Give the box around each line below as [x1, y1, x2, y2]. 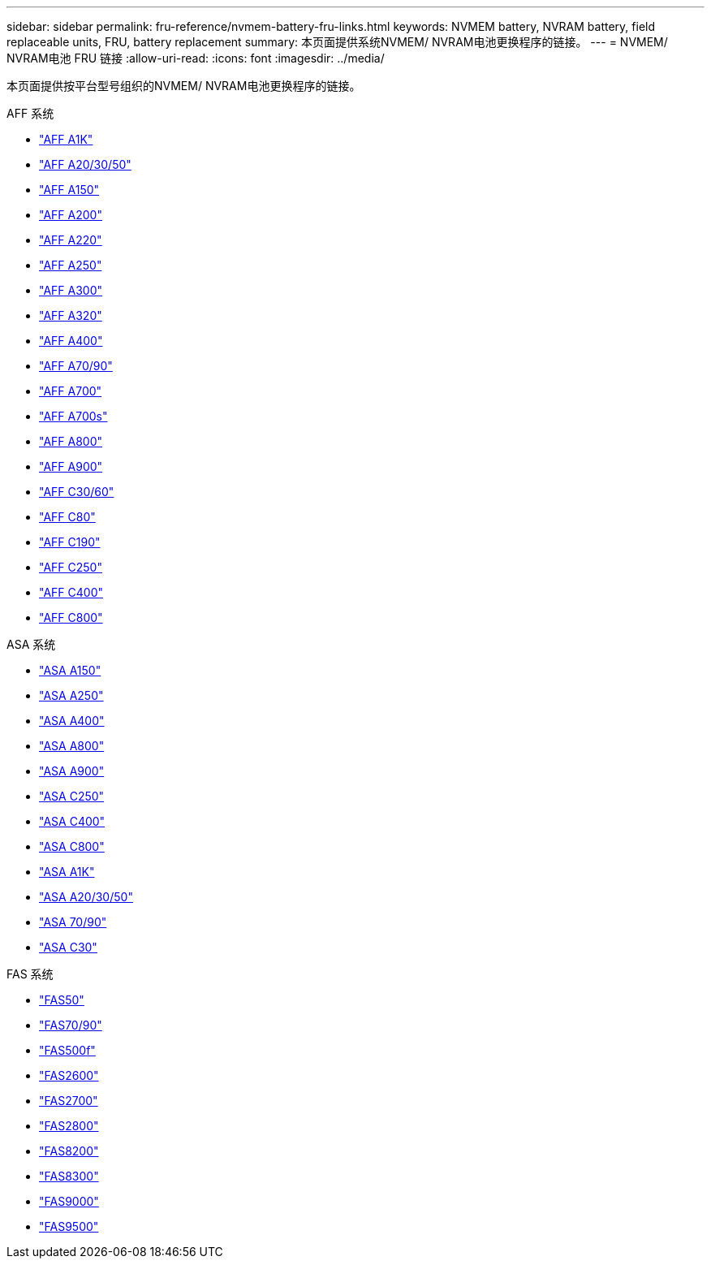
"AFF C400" [39, 585, 103, 599]
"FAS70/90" [39, 1018, 102, 1032]
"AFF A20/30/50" [39, 158, 131, 171]
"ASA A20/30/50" [39, 890, 133, 904]
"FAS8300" [39, 1169, 99, 1183]
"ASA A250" [39, 689, 104, 702]
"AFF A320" [39, 309, 102, 322]
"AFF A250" [39, 258, 102, 272]
